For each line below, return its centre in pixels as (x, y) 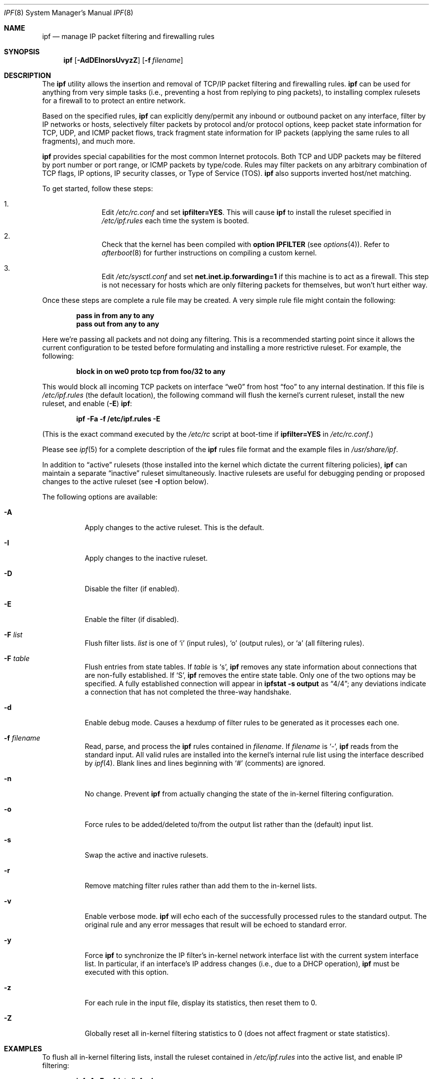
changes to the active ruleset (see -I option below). (125, 481)
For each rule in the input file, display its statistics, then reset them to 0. (201, 1003)
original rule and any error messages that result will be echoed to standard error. (216, 925)
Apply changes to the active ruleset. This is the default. (174, 527)
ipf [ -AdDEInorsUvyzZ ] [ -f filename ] (123, 60)
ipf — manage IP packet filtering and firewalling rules (128, 36)
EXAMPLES (23, 1049)
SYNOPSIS (22, 52)
